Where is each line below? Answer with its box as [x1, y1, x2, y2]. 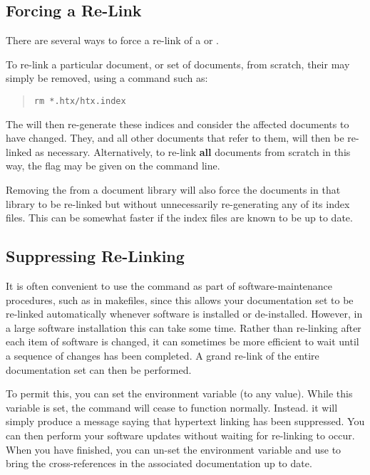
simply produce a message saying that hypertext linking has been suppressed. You [6, 414, 365, 429]
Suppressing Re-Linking [6, 245, 185, 267]
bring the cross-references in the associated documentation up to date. [6, 456, 312, 471]
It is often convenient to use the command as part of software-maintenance [6, 278, 333, 293]
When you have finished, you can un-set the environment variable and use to [6, 442, 341, 456]
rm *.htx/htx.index [34, 95, 126, 106]
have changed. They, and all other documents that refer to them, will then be [6, 130, 344, 145]
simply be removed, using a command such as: [6, 71, 208, 85]
